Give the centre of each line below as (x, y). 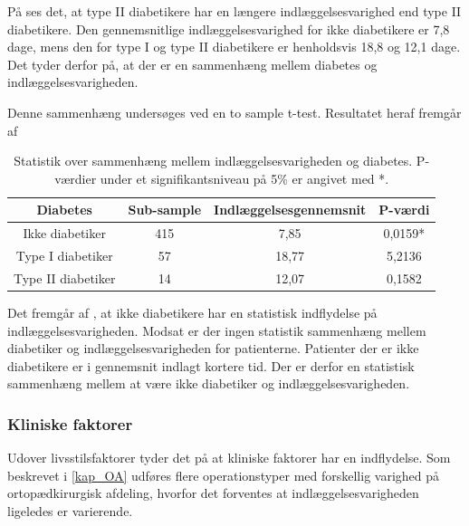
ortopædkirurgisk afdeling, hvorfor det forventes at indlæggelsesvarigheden (213, 493)
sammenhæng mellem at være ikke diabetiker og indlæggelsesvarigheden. (209, 383)
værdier (76, 178)
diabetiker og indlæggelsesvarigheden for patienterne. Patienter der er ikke (213, 348)
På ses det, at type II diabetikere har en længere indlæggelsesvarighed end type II (234, 11)
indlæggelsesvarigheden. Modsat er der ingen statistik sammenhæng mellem (217, 330)
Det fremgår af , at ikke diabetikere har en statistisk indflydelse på (192, 312)
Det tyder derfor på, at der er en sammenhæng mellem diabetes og (192, 64)
